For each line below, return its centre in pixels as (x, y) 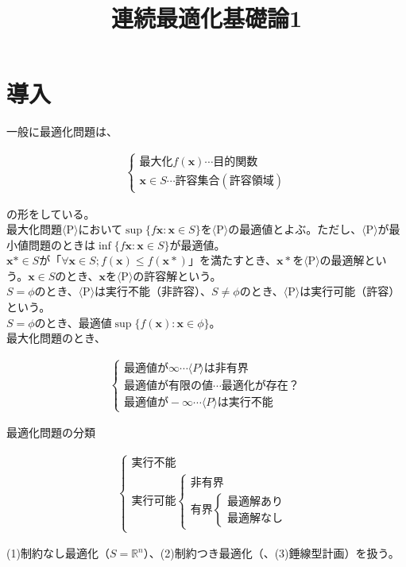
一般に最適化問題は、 (62, 131)
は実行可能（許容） (350, 291)
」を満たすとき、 (232, 260)
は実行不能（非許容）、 (153, 291)
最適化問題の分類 (51, 432)
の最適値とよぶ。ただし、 (295, 229)
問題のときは (62, 244)
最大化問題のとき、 (56, 338)
